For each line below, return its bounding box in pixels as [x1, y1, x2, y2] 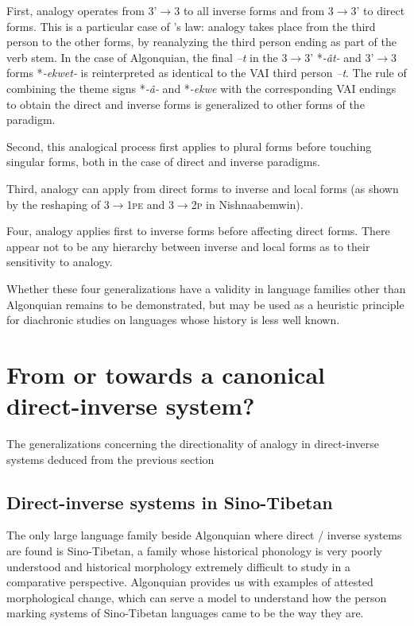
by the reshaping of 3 [6, 195, 110, 212]
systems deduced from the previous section [6, 450, 215, 467]
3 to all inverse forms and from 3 [174, 2, 334, 18]
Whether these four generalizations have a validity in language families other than [6, 280, 406, 296]
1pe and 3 [126, 195, 174, 212]
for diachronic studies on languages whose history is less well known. [6, 311, 340, 328]
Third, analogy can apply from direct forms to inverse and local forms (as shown [6, 180, 399, 196]
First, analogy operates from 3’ [6, 2, 157, 18]
